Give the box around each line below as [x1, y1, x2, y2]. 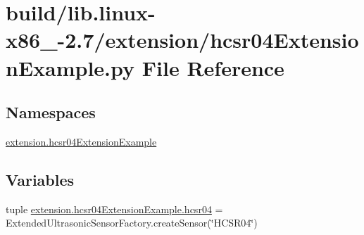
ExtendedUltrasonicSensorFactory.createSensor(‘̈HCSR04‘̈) [6, 215, 258, 230]
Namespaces [6, 101, 96, 123]
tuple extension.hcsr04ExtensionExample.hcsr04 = [6, 201, 223, 216]
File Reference [142, 53, 284, 82]
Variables [6, 168, 75, 190]
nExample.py [6, 53, 135, 82]
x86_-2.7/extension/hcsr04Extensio [6, 25, 359, 54]
